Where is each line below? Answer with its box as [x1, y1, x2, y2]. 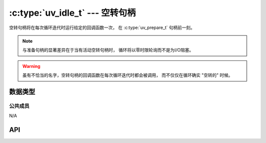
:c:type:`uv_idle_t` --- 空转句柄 [9, 7, 136, 18]
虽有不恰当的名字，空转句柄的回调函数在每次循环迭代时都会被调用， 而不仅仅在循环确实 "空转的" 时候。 [22, 72, 233, 78]
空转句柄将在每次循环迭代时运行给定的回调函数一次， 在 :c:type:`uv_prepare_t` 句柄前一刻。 [9, 25, 195, 30]
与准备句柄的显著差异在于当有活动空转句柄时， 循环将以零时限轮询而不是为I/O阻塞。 [22, 47, 194, 53]
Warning [22, 63, 40, 69]
